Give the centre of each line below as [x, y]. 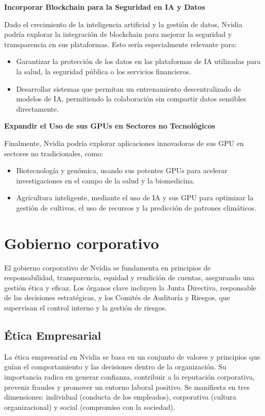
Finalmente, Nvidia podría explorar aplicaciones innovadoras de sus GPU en [124, 143]
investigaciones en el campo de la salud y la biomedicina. [106, 180]
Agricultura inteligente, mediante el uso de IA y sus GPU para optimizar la [135, 197]
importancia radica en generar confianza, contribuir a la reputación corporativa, [129, 376]
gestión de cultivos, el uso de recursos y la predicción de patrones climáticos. [136, 207]
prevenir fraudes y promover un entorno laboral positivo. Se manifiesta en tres [127, 387]
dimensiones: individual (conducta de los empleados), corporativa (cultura [120, 397]
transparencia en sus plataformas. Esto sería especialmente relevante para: [120, 44]
